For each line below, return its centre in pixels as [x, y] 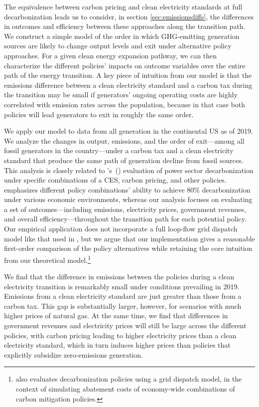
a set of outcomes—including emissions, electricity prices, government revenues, [125, 209]
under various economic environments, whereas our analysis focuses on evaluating [128, 199]
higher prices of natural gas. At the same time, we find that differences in [116, 315]
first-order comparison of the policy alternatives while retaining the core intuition [128, 248]
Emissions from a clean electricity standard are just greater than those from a [123, 296]
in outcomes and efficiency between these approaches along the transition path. [125, 26]
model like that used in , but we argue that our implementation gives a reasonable [129, 238]
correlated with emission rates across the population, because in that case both [125, 104]
